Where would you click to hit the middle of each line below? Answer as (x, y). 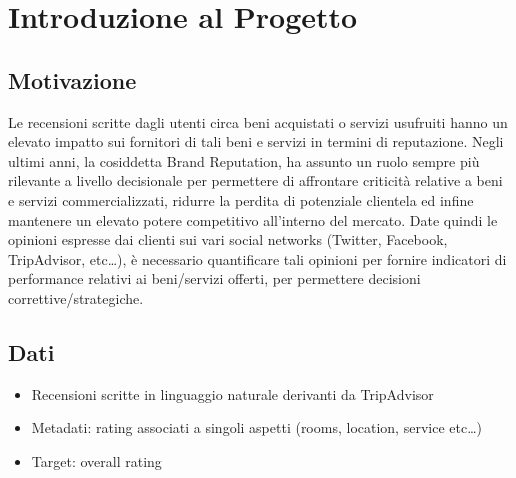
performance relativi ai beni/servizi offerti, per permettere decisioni (214, 278)
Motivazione (72, 79)
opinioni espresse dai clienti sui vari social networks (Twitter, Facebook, (228, 239)
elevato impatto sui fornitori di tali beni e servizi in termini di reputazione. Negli (256, 141)
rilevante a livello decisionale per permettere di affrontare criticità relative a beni (255, 180)
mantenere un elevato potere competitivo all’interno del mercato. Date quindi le (253, 219)
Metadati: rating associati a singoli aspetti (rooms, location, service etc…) (256, 427)
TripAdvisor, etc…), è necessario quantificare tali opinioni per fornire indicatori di (257, 258)
